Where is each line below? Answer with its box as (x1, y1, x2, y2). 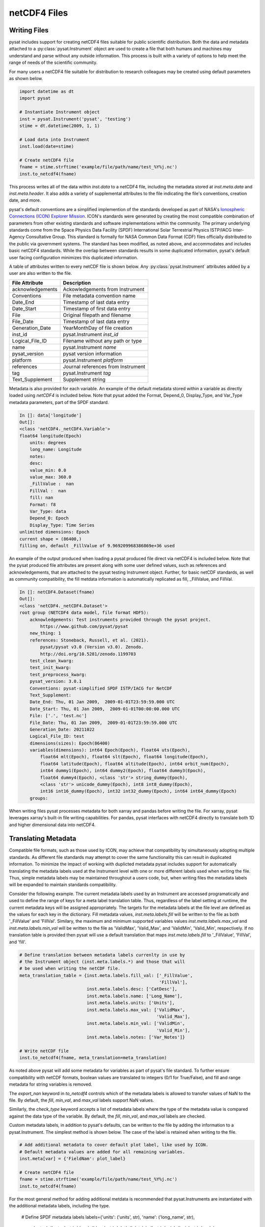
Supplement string (63, 376, 106, 383)
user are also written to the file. (9, 270, 72, 276)
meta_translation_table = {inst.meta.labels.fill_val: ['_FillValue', (19, 972, 193, 978)
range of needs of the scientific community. (9, 59, 98, 66)
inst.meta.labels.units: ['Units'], (86, 1000, 175, 1006)
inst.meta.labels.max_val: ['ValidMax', (86, 1007, 185, 1013)
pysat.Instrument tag (63, 370, 111, 376)
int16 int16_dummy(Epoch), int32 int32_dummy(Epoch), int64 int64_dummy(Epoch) (40, 788, 237, 794)
